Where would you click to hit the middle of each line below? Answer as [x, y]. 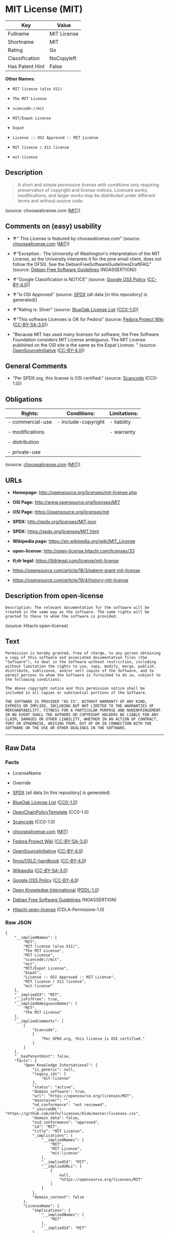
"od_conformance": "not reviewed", [69, 1105]
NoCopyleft [63, 58]
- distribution [23, 442]
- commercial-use [30, 422]
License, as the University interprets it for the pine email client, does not [87, 259]
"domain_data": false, [56, 1118]
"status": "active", [54, 1087]
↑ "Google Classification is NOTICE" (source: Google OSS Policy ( [80, 279]
